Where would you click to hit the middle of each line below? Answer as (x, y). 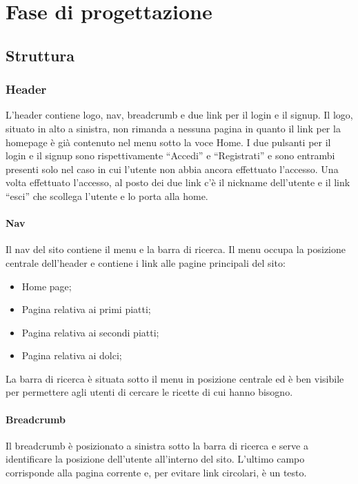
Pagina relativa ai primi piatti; (86, 309)
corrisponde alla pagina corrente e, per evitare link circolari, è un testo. (156, 473)
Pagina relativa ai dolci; (72, 355)
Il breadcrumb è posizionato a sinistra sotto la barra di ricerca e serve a (157, 445)
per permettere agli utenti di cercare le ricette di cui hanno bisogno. (149, 392)
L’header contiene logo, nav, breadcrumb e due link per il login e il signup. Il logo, (179, 115)
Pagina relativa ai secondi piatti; (90, 332)
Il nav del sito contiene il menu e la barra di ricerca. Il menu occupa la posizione (176, 249)
